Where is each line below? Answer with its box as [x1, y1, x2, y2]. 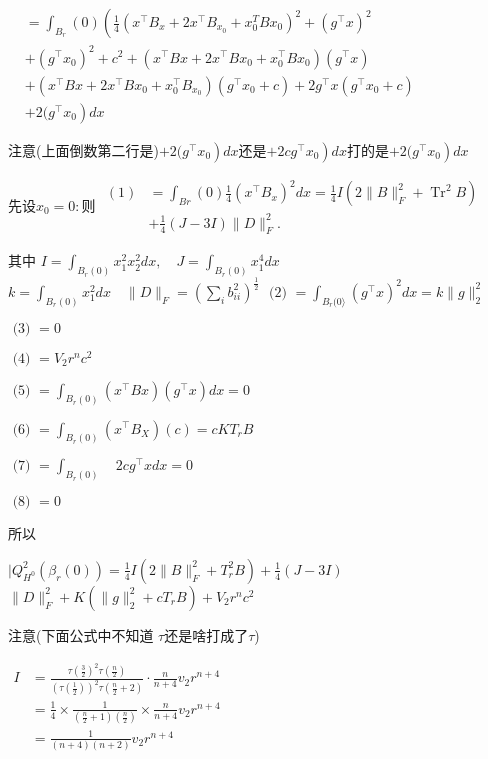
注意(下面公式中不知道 [8, 624, 154, 645]
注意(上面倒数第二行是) [8, 139, 159, 160]
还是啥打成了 [164, 624, 249, 645]
